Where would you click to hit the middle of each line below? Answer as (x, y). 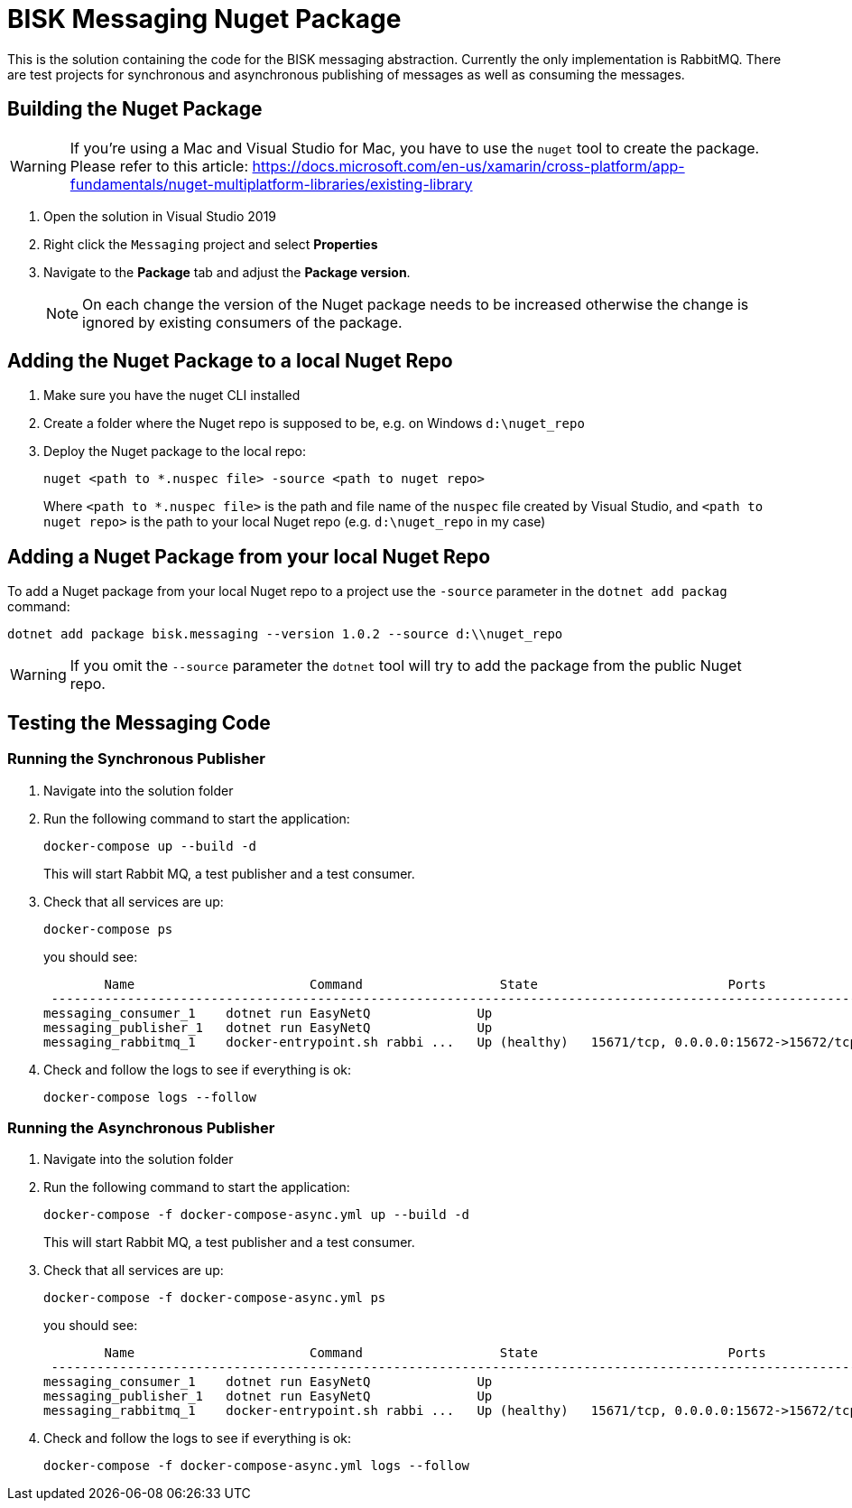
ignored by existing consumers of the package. (242, 322)
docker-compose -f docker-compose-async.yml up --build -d (257, 1215)
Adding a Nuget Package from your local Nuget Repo (249, 556)
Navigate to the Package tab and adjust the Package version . (227, 272)
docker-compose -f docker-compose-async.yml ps (215, 1298)
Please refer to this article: (159, 166)
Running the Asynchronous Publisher (141, 1127)
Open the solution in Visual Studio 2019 (160, 216)
